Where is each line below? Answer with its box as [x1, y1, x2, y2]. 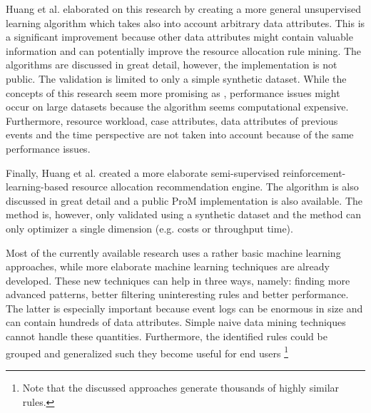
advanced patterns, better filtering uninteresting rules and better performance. [6, 287, 349, 302]
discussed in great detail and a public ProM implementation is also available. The [6, 193, 362, 208]
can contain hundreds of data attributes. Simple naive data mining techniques [6, 315, 346, 330]
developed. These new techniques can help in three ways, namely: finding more [6, 272, 350, 287]
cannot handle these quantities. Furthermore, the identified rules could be [6, 329, 327, 344]
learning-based [6, 179, 69, 194]
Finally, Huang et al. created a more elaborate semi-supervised [6, 165, 280, 180]
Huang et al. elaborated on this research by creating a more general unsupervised [6, 1, 361, 16]
